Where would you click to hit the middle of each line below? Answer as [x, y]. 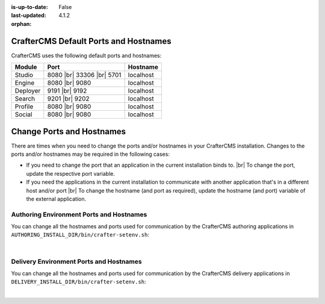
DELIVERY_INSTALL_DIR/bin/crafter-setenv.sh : [79, 282]
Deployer [28, 91]
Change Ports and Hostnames [69, 132]
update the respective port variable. [71, 173]
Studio [24, 75]
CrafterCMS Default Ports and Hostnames [91, 41]
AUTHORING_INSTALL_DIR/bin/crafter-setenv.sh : [80, 235]
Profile [24, 107]
